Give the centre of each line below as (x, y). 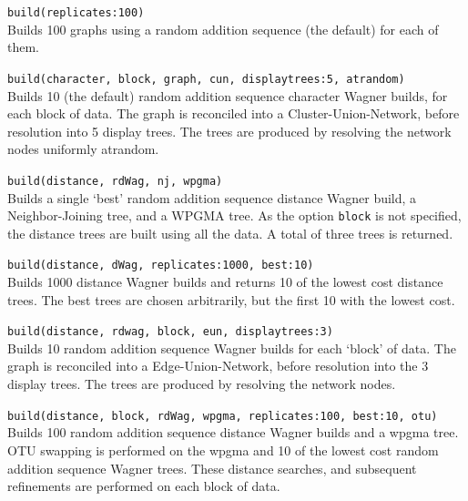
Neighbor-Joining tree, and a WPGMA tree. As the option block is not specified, (234, 215)
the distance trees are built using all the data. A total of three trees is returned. (230, 233)
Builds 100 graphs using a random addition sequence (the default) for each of (223, 29)
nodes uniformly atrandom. (83, 149)
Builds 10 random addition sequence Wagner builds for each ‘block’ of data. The (232, 348)
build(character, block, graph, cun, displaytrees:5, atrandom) (206, 79)
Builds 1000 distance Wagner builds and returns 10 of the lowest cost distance (225, 282)
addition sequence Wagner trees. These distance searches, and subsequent (212, 468)
